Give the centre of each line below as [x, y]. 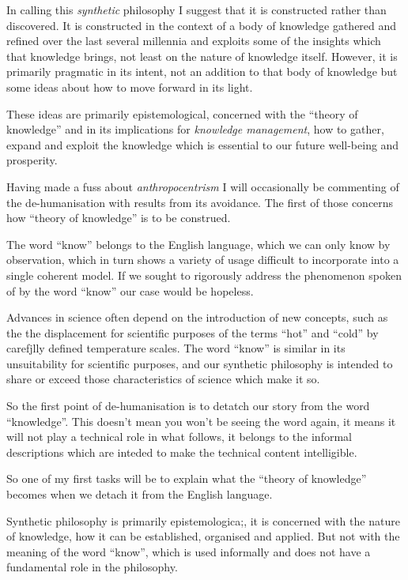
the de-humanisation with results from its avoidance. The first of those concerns [200, 202]
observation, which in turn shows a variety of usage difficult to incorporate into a [203, 260]
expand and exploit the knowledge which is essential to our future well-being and [203, 144]
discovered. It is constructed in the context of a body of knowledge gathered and [202, 25]
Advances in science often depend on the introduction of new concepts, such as [197, 317]
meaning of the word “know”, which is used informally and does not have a [189, 551]
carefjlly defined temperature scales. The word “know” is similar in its [176, 348]
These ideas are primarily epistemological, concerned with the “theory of [182, 113]
